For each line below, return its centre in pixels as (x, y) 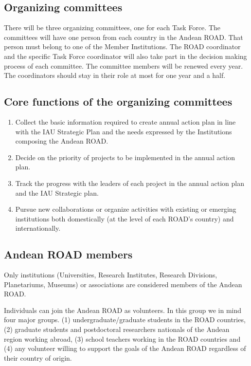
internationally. (38, 228)
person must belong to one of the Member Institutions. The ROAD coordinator (122, 46)
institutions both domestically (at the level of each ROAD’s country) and (125, 218)
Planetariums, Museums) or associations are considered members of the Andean (123, 284)
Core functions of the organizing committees (118, 101)
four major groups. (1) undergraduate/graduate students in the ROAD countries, (125, 320)
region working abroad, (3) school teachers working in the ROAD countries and (122, 339)
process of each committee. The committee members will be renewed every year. (124, 65)
